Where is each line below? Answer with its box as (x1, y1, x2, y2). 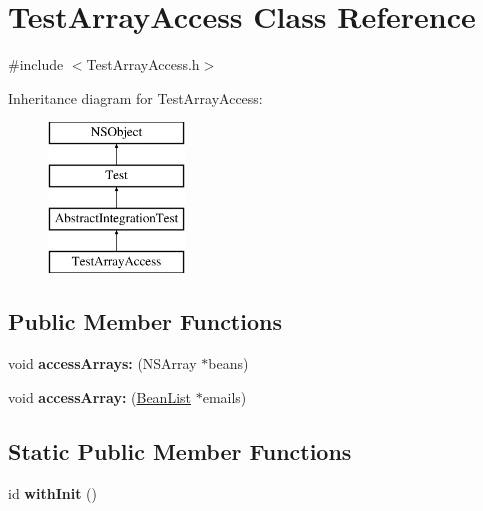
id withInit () (8, 482, 97, 503)
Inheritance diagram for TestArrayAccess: (8, 87, 263, 108)
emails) (202, 386, 247, 407)
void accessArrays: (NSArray (8, 353, 197, 374)
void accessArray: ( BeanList (8, 386, 191, 407)
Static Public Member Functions (8, 435, 352, 466)
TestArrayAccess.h (86, 54, 200, 75)
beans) (208, 353, 249, 374)
